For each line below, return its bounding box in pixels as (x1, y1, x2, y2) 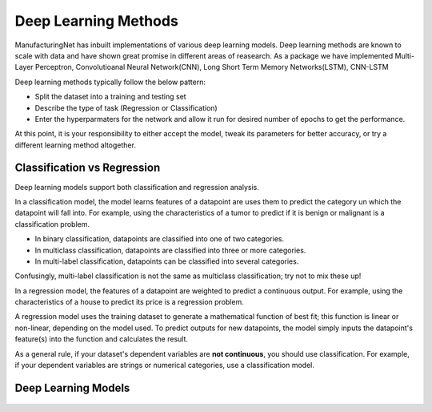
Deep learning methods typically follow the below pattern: (14, 77, 206, 87)
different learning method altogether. (14, 140, 136, 150)
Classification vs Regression (14, 161, 161, 175)
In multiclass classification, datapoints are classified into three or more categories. (34, 245, 306, 255)
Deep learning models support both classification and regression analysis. (14, 182, 260, 192)
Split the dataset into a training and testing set (34, 92, 187, 102)
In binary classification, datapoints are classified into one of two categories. (34, 234, 284, 244)
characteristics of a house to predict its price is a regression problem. (14, 297, 244, 307)
